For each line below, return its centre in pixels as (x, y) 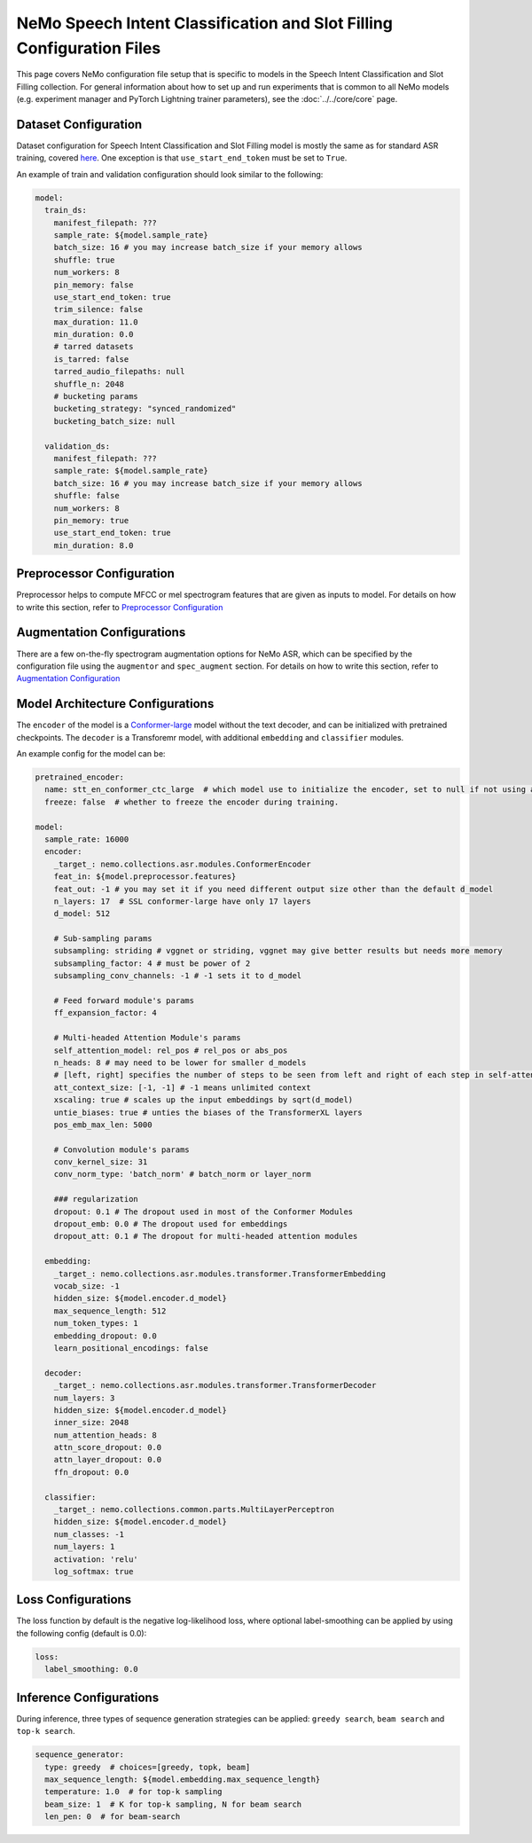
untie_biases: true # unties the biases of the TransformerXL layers (208, 1112)
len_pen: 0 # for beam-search (113, 1817)
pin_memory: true (91, 520)
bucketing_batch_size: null (115, 421)
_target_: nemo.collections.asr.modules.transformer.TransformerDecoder (215, 1385)
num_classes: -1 (89, 1534)
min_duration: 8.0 (94, 545)
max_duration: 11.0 (96, 322)
